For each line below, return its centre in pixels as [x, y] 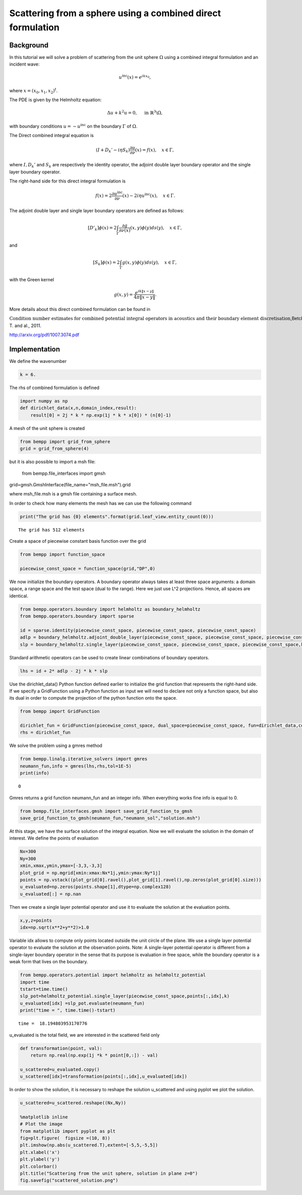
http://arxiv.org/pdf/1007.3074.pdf [45, 335]
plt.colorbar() [39, 1166]
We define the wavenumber [38, 361]
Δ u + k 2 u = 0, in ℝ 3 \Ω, [135, 112]
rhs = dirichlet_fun [45, 733]
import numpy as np [44, 401]
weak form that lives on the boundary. [49, 962]
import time [35, 982]
